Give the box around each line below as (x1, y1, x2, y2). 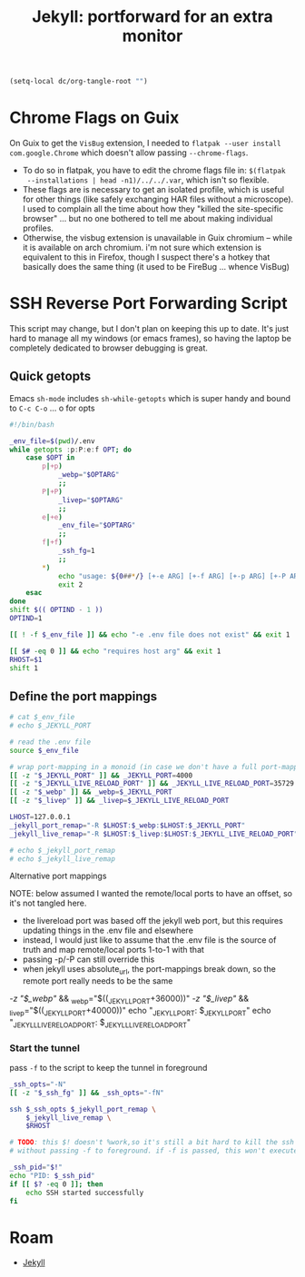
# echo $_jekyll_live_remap (9, 854, 116, 864)
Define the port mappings (9, 688, 158, 704)
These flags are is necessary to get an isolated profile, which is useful (22, 184, 284, 194)
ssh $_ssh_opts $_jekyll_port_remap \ (9, 1104, 156, 1114)
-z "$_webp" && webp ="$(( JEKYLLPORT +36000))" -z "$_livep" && (9, 993, 250, 1006)
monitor (122, 25, 183, 46)
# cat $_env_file (9, 713, 75, 722)
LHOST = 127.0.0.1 (9, 813, 71, 822)
